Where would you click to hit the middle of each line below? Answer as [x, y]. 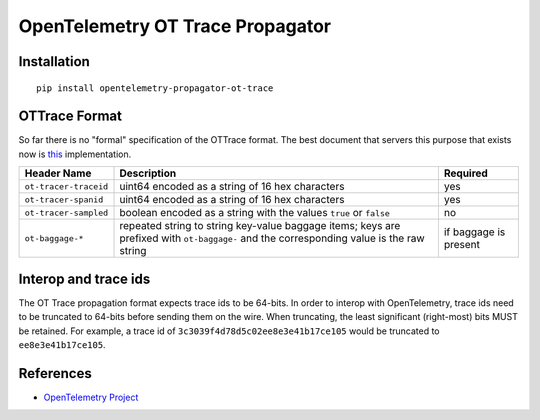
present [461, 245]
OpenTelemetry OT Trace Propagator [175, 26]
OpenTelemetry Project [91, 397]
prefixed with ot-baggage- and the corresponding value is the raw [272, 238]
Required [466, 173]
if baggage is [474, 232]
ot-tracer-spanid [64, 199]
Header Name [58, 173]
